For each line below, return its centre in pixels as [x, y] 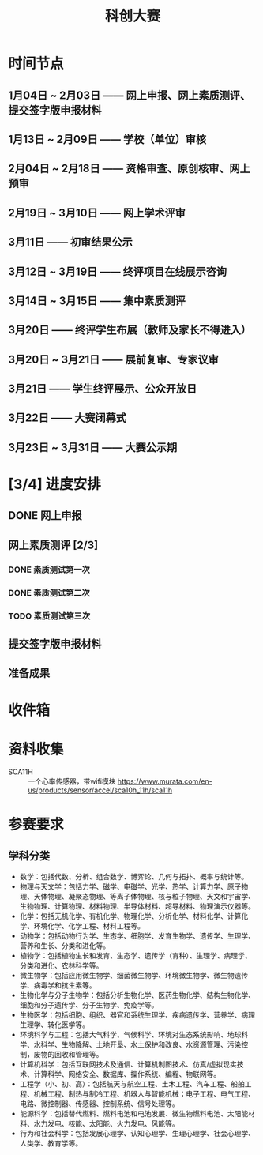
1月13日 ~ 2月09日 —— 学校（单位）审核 [107, 139]
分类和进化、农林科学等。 [61, 965]
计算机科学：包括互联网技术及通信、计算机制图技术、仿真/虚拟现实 [128, 1064]
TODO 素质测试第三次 [49, 615]
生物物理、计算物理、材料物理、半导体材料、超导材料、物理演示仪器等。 [137, 906]
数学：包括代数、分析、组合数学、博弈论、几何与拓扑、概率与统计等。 [134, 876]
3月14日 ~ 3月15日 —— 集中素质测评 [97, 301]
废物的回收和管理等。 [68, 1054]
